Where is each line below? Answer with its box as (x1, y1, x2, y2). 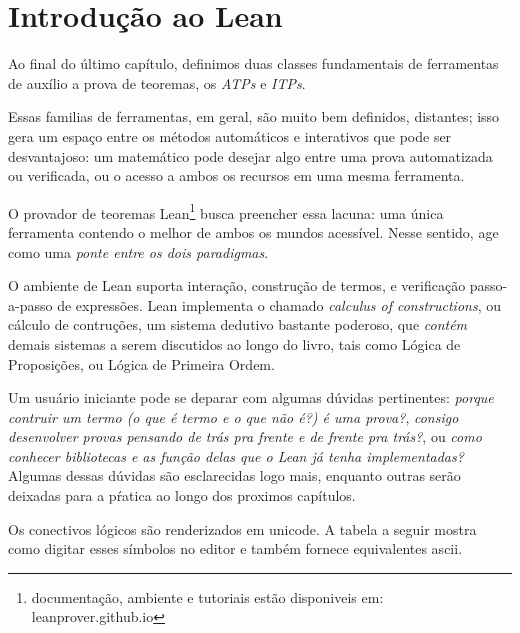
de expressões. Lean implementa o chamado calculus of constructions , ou (57, 294, 501, 315)
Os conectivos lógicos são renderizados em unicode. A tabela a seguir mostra (8, 518, 477, 539)
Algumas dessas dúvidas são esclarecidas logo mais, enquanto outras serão (8, 465, 461, 486)
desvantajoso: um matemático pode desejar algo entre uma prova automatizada (8, 145, 493, 166)
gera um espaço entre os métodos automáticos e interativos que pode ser (8, 125, 452, 146)
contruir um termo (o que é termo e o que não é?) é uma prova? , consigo (8, 406, 459, 427)
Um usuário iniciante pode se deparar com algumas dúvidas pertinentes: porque (8, 387, 494, 408)
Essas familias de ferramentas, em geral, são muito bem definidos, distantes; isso (8, 106, 500, 127)
